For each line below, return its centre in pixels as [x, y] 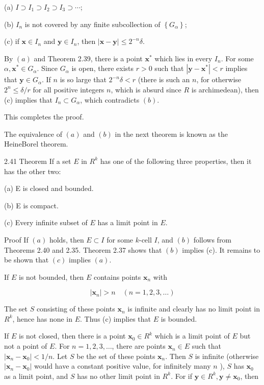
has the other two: [33, 171]
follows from [213, 239]
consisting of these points [76, 309]
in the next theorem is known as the [171, 134]
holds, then [67, 239]
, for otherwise [219, 79]
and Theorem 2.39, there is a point [88, 58]
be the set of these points [116, 356]
